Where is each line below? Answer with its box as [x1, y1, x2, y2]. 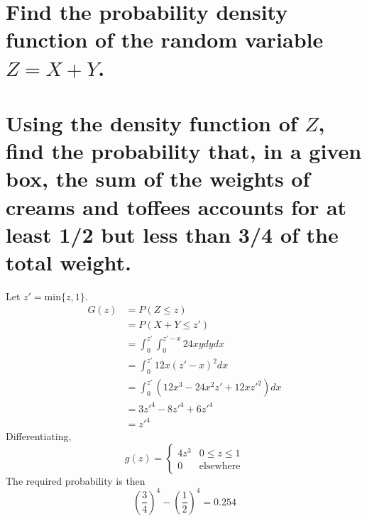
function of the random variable [6, 25, 324, 54]
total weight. [6, 247, 132, 276]
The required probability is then [6, 473, 146, 488]
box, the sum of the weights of [6, 164, 310, 193]
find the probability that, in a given [6, 136, 362, 165]
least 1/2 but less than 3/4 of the [6, 219, 339, 248]
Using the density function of [6, 108, 297, 137]
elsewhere [199, 461, 241, 472]
